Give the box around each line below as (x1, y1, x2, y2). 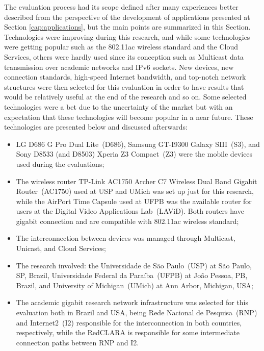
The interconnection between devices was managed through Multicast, (16, 233, 235, 243)
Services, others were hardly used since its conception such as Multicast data (4, 51, 244, 62)
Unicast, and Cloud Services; (16, 243, 106, 254)
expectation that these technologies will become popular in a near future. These (4, 111, 253, 122)
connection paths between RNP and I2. (16, 337, 139, 347)
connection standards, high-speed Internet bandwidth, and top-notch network (4, 71, 246, 82)
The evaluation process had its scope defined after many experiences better (4, 2, 239, 12)
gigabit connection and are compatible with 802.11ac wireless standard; (16, 215, 239, 226)
